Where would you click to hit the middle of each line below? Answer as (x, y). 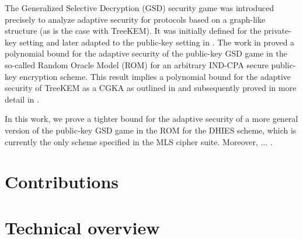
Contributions (62, 182)
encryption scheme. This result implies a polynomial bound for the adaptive (155, 76)
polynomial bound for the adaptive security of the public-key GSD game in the (146, 53)
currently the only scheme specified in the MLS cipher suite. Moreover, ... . (139, 141)
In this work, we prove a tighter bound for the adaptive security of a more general (151, 119)
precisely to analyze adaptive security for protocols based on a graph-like (135, 19)
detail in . (22, 99)
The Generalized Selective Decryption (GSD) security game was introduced (140, 8)
